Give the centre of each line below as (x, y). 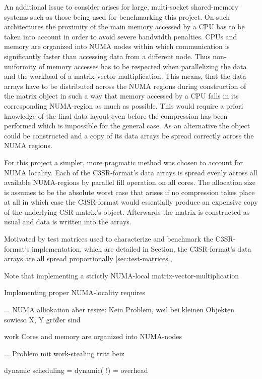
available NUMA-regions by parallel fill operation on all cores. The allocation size (130, 182)
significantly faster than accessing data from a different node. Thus (107, 56)
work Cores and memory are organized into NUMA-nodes (93, 336)
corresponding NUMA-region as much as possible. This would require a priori (124, 105)
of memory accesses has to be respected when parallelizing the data (143, 66)
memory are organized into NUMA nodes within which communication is (117, 46)
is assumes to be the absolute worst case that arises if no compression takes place (129, 192)
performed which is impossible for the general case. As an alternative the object (127, 126)
